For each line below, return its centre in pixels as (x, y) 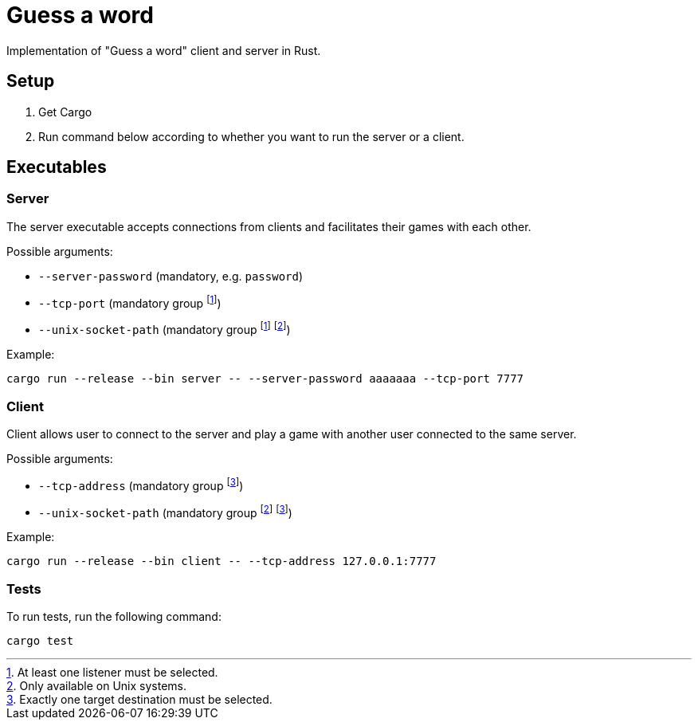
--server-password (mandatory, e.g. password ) (171, 276)
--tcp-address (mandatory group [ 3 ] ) (141, 484)
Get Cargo (65, 112)
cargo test (40, 640)
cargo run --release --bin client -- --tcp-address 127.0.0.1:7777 (222, 561)
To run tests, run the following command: (114, 616)
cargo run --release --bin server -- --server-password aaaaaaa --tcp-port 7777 (265, 379)
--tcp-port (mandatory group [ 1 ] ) (130, 302)
